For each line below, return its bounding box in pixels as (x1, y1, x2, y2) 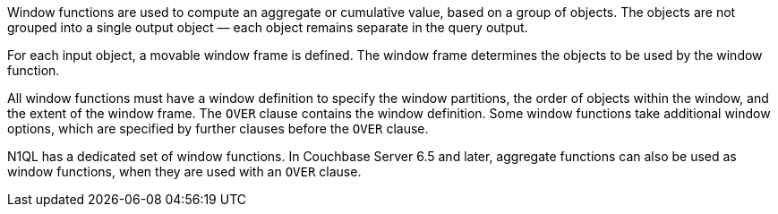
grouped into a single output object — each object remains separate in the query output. (7, 20, 528, 35)
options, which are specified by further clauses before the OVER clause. (7, 121, 429, 136)
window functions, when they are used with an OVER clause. (7, 164, 362, 179)
